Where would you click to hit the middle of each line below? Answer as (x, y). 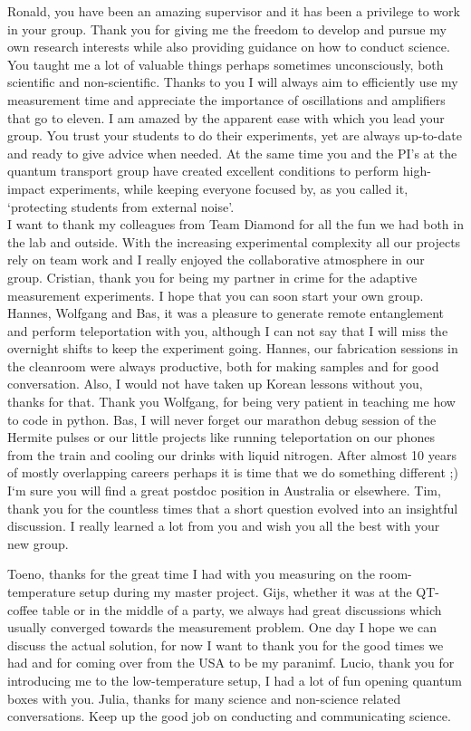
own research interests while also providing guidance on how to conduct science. (229, 47)
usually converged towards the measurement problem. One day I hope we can (222, 627)
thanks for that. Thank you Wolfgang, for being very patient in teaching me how (231, 402)
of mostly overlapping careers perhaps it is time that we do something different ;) (233, 472)
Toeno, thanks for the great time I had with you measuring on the (191, 574)
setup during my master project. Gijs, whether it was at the (245, 592)
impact (26, 188)
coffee (23, 609)
